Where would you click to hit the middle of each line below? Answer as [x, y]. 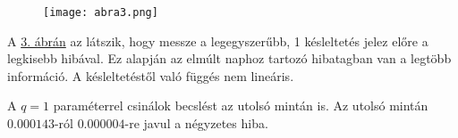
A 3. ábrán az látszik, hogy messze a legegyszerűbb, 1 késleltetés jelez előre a [218, 41]
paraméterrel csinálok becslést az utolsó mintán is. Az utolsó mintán [241, 106]
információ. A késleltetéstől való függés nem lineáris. [151, 75]
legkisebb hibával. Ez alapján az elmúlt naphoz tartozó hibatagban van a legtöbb [229, 58]
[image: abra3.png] [101, 12]
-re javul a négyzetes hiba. [196, 123]
